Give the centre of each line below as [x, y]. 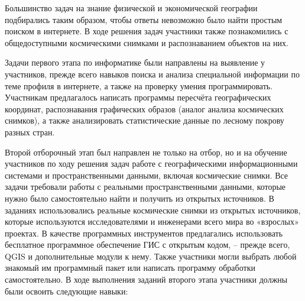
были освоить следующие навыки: [66, 291]
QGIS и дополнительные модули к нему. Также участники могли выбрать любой [151, 256]
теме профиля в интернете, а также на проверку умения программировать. [139, 85]
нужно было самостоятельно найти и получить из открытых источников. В [139, 198]
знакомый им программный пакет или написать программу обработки [130, 268]
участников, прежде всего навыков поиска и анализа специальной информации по [152, 74]
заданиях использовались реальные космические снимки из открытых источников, [153, 210]
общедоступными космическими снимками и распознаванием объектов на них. [147, 42]
